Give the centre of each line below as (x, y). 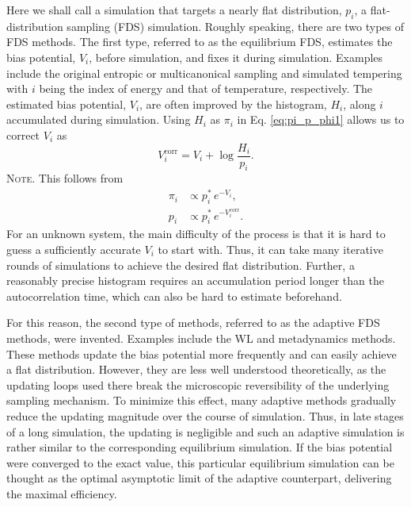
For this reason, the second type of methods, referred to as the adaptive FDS (193, 323)
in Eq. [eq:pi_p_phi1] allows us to (321, 119)
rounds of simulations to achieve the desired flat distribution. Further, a (181, 265)
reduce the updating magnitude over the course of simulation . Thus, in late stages (205, 415)
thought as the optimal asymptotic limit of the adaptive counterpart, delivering (199, 478)
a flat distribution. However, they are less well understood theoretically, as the (196, 369)
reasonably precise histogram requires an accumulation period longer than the (195, 280)
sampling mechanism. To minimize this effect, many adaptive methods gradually (202, 400)
